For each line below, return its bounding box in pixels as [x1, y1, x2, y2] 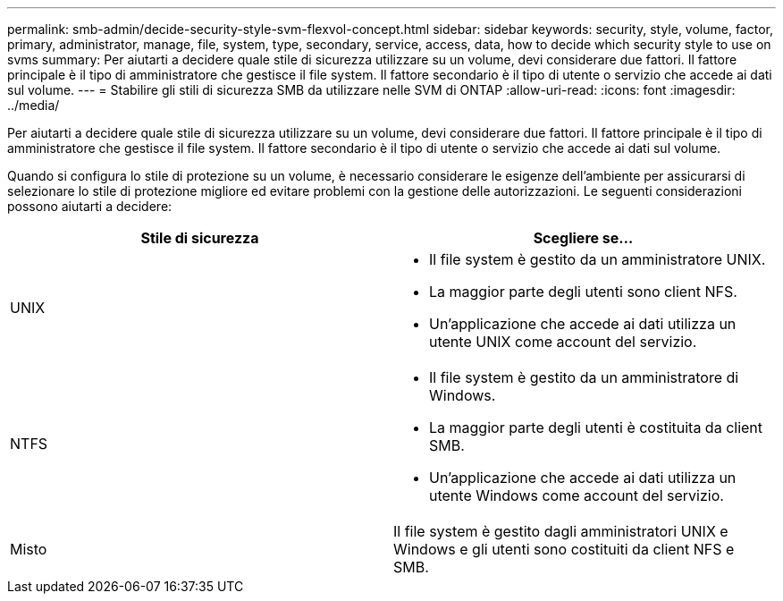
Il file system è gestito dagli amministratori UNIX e [393, 522, 728, 540]
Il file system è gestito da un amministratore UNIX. [429, 250, 766, 268]
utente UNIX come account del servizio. [429, 333, 697, 351]
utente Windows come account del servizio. [429, 487, 724, 504]
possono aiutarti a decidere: [7, 199, 173, 214]
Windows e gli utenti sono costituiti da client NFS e [393, 540, 735, 558]
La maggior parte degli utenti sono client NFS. [429, 283, 737, 300]
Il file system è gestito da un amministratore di [429, 368, 739, 386]
